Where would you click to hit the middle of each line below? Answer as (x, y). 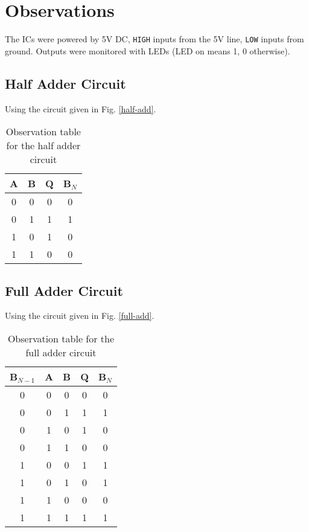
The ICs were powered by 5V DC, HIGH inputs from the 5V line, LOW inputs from (154, 39)
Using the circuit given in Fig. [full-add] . (80, 316)
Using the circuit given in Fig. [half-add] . (81, 108)
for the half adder (43, 146)
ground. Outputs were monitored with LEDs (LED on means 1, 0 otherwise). (148, 50)
